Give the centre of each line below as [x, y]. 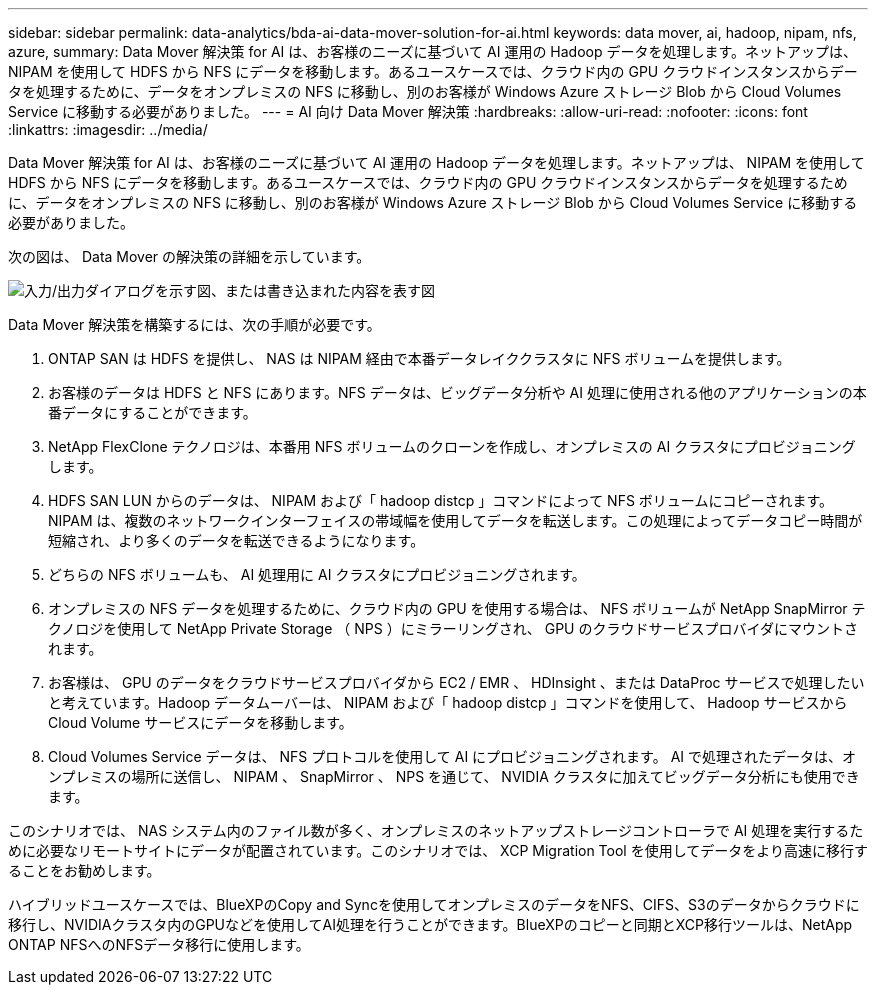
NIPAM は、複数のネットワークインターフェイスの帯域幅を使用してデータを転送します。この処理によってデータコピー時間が [455, 520]
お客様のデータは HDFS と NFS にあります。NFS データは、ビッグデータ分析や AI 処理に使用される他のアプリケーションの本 [457, 392]
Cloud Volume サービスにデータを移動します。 [200, 722]
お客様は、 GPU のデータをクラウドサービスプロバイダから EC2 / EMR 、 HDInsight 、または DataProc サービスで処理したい [456, 682]
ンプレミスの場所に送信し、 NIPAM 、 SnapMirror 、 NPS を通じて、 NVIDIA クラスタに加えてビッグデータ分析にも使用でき [454, 776]
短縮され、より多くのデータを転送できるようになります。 [236, 540]
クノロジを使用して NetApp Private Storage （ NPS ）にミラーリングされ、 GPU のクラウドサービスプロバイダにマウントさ [453, 628]
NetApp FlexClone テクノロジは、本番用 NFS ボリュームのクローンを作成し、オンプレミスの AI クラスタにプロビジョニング [452, 446]
